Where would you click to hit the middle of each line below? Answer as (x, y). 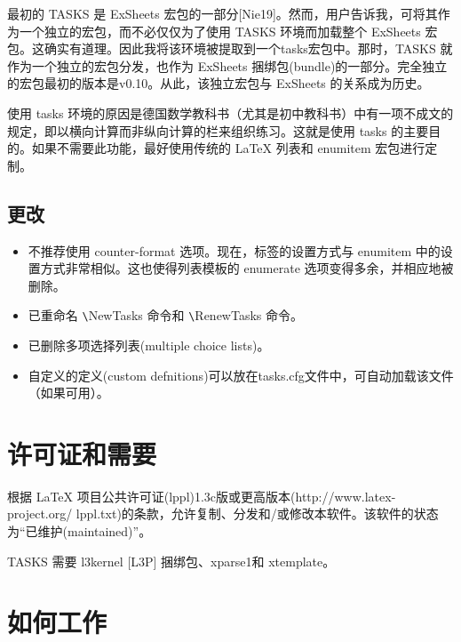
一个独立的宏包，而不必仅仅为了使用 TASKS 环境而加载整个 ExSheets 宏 (228, 31)
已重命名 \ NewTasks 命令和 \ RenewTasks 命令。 (166, 315)
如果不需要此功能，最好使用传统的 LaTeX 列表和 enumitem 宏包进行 (228, 148)
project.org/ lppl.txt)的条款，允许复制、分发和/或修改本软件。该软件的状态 (223, 514)
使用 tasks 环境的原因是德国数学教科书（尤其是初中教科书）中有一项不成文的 (230, 112)
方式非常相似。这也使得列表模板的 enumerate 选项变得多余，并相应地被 (247, 268)
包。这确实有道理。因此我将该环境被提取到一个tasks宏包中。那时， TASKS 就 (230, 48)
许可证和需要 (82, 453)
